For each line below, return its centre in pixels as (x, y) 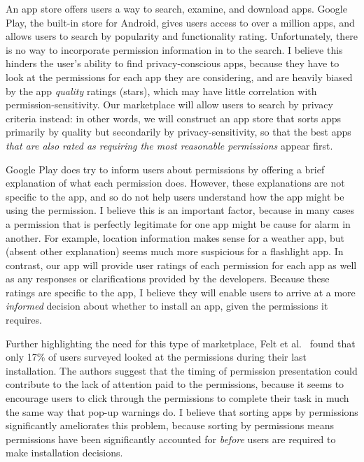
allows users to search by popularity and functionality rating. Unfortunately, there (182, 36)
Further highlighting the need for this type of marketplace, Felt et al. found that (181, 343)
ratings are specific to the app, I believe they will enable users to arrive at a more (181, 292)
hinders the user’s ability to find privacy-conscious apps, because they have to (173, 63)
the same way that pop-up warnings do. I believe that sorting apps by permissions (182, 411)
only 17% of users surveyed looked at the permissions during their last (156, 357)
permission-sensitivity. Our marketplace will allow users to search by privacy (169, 104)
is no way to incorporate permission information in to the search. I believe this (174, 49)
